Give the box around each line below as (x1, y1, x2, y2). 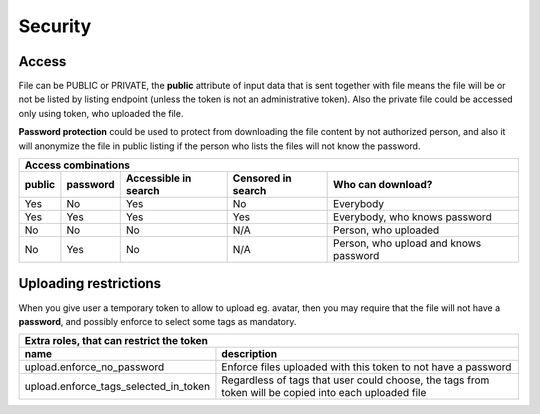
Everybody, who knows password (333, 210, 492, 224)
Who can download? (333, 178, 433, 192)
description (221, 347, 278, 361)
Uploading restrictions (18, 275, 162, 292)
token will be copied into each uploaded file (221, 386, 427, 400)
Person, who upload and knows (333, 236, 482, 250)
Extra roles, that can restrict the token (24, 334, 209, 348)
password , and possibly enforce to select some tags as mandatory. (18, 315, 297, 327)
